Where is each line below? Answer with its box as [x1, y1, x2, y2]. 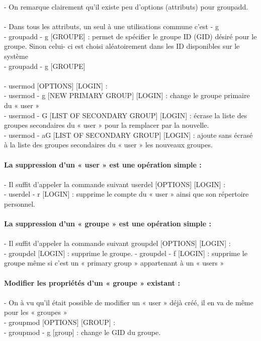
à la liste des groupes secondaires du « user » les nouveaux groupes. [4, 139, 213, 150]
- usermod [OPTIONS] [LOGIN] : [4, 80, 108, 91]
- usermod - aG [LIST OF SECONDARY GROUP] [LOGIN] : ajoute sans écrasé [4, 129, 253, 140]
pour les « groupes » [4, 307, 67, 317]
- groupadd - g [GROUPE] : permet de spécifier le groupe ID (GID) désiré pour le [4, 31, 257, 41]
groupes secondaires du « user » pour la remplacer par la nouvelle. [4, 120, 209, 130]
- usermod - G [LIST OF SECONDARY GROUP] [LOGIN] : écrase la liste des [4, 110, 247, 120]
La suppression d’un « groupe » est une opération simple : [4, 218, 211, 229]
